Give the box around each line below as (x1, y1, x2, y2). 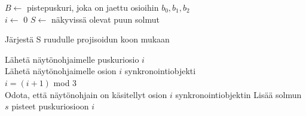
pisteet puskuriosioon (11, 100, 89, 112)
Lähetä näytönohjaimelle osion (5, 65, 117, 77)
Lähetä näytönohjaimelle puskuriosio (5, 53, 139, 65)
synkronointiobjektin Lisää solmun (175, 88, 302, 100)
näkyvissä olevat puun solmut (51, 13, 160, 25)
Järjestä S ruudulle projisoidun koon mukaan (5, 33, 170, 45)
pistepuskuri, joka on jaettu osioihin (27, 1, 159, 13)
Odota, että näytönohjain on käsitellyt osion (5, 88, 167, 100)
